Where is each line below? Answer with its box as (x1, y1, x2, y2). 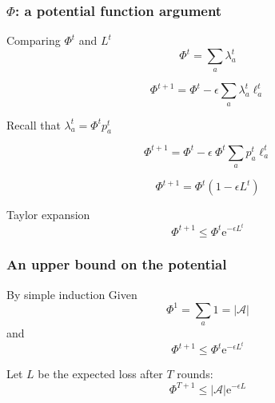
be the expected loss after (38, 365, 163, 382)
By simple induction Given (6, 285, 137, 302)
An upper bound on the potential (6, 254, 227, 274)
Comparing (6, 32, 61, 49)
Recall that (6, 116, 61, 133)
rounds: (177, 365, 213, 382)
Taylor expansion (6, 206, 90, 223)
